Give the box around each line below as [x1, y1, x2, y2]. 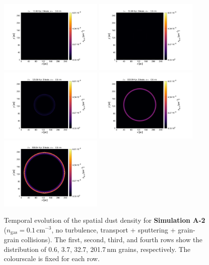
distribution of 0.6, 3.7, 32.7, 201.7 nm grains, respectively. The [4, 244, 191, 254]
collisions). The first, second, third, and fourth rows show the [21, 234, 203, 245]
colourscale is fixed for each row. [4, 253, 100, 264]
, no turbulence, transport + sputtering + [51, 224, 176, 234]
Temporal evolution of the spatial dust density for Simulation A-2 [4, 215, 206, 225]
